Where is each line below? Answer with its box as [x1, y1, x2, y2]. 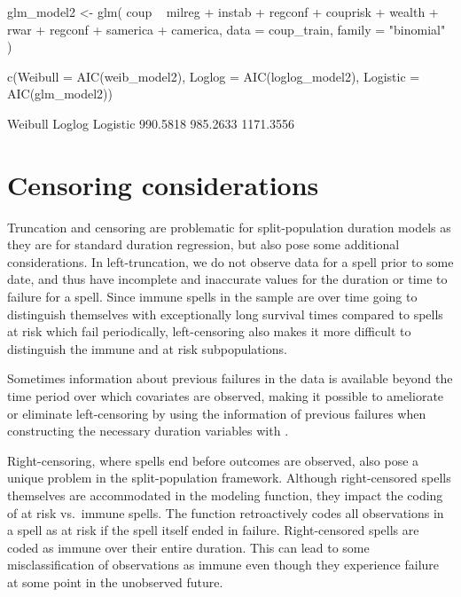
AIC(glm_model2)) [7, 84, 113, 103]
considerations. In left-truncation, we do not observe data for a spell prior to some [7, 252, 454, 271]
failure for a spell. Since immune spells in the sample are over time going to [7, 287, 418, 306]
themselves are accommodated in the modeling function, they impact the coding [7, 486, 443, 504]
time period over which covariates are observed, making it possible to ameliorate [7, 387, 444, 405]
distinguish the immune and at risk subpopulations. [7, 339, 287, 357]
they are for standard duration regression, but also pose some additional [7, 235, 400, 254]
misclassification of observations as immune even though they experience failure [7, 555, 440, 574]
